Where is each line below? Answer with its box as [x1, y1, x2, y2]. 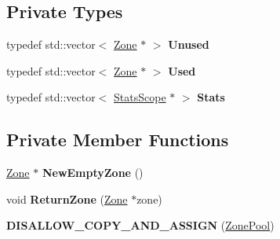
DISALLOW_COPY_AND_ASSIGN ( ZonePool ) [6, 217, 275, 233]
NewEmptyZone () [42, 164, 144, 181]
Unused [168, 36, 209, 53]
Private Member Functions [6, 127, 229, 152]
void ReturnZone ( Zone [6, 190, 128, 207]
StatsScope [114, 89, 166, 105]
